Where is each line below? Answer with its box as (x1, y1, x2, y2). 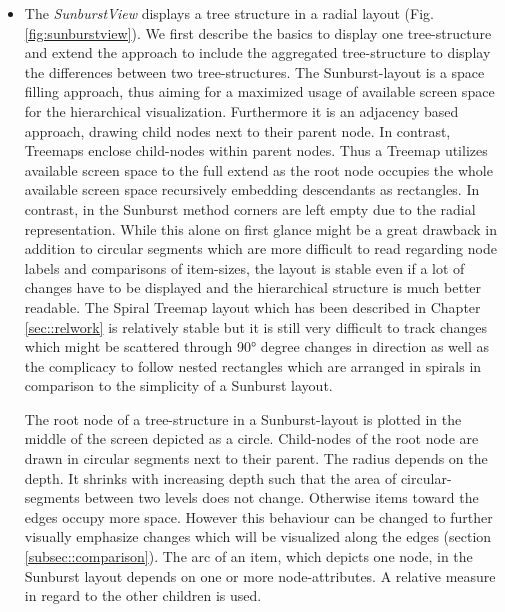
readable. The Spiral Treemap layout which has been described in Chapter (24, 296, 481, 317)
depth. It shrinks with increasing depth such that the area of (24, 467, 397, 488)
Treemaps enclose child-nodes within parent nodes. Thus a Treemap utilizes (24, 140, 488, 161)
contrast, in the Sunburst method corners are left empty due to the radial (24, 198, 476, 219)
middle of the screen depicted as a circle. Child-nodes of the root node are (24, 428, 479, 449)
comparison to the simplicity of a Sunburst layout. (24, 375, 333, 396)
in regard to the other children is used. (24, 585, 262, 606)
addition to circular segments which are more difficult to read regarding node (24, 238, 497, 259)
